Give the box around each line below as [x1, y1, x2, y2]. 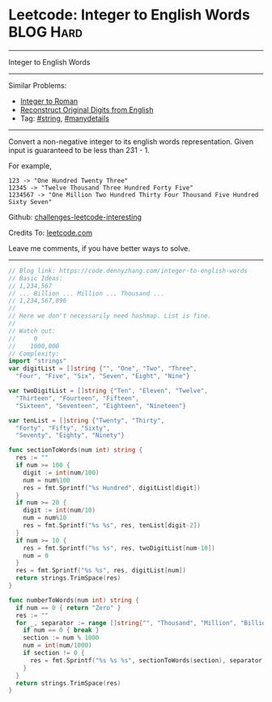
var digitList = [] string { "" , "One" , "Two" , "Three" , [8, 364, 198, 373]
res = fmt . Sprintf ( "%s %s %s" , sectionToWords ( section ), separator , [29, 656, 266, 665]
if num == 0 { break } [23, 626, 100, 635]
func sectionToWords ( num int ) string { [8, 446, 143, 454]
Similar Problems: [8, 80, 67, 90]
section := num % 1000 [23, 634, 100, 642]
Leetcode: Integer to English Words [8, 6, 251, 24]
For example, [8, 160, 53, 171]
